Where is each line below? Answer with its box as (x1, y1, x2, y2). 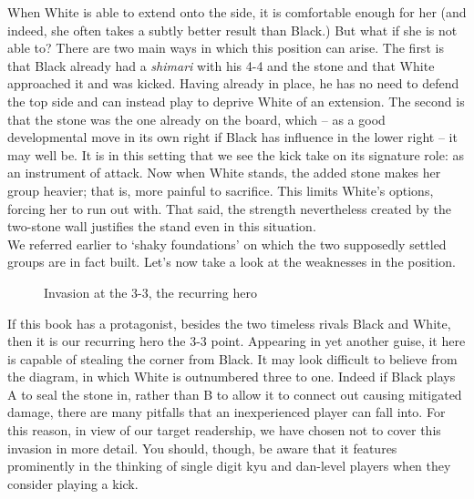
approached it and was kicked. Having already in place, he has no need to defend (7, 74, 459, 93)
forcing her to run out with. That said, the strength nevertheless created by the (7, 199, 452, 218)
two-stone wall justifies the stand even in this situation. (7, 217, 316, 236)
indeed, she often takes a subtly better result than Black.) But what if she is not (7, 20, 458, 39)
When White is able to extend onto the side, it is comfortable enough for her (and (7, 3, 467, 21)
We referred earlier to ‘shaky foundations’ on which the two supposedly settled (7, 234, 447, 253)
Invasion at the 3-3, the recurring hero (44, 282, 257, 301)
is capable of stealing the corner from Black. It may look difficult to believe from (7, 349, 458, 368)
